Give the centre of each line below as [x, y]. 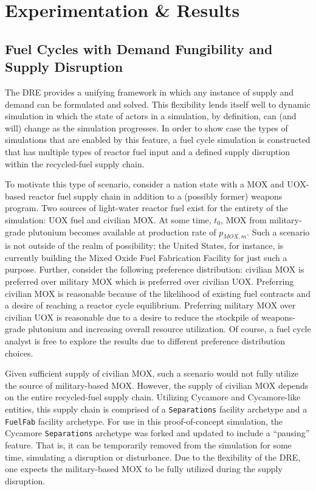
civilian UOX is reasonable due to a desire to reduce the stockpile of [132, 317]
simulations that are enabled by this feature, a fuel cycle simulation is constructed [158, 140]
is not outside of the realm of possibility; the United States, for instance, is [144, 245]
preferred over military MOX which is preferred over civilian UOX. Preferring [149, 281]
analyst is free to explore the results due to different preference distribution [145, 341]
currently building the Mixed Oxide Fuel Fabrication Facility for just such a [146, 257]
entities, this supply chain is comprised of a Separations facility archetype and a [156, 409]
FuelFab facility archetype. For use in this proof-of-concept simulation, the [144, 421]
